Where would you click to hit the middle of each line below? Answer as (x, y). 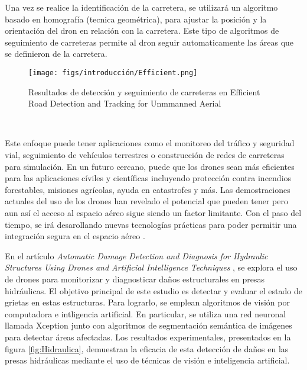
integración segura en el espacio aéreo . (75, 236)
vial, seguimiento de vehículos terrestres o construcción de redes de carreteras (145, 155)
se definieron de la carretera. (56, 54)
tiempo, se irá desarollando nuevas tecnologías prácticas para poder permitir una (151, 224)
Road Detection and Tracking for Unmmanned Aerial (125, 103)
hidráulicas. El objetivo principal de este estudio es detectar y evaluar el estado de (153, 290)
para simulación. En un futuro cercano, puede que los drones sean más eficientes (150, 166)
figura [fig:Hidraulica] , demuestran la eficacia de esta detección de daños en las (147, 348)
